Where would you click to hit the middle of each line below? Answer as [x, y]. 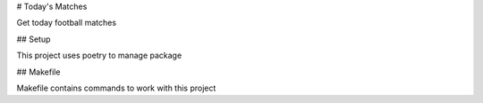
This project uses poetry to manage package [99, 55]
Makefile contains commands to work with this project [116, 88]
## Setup [34, 39]
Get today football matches [66, 23]
